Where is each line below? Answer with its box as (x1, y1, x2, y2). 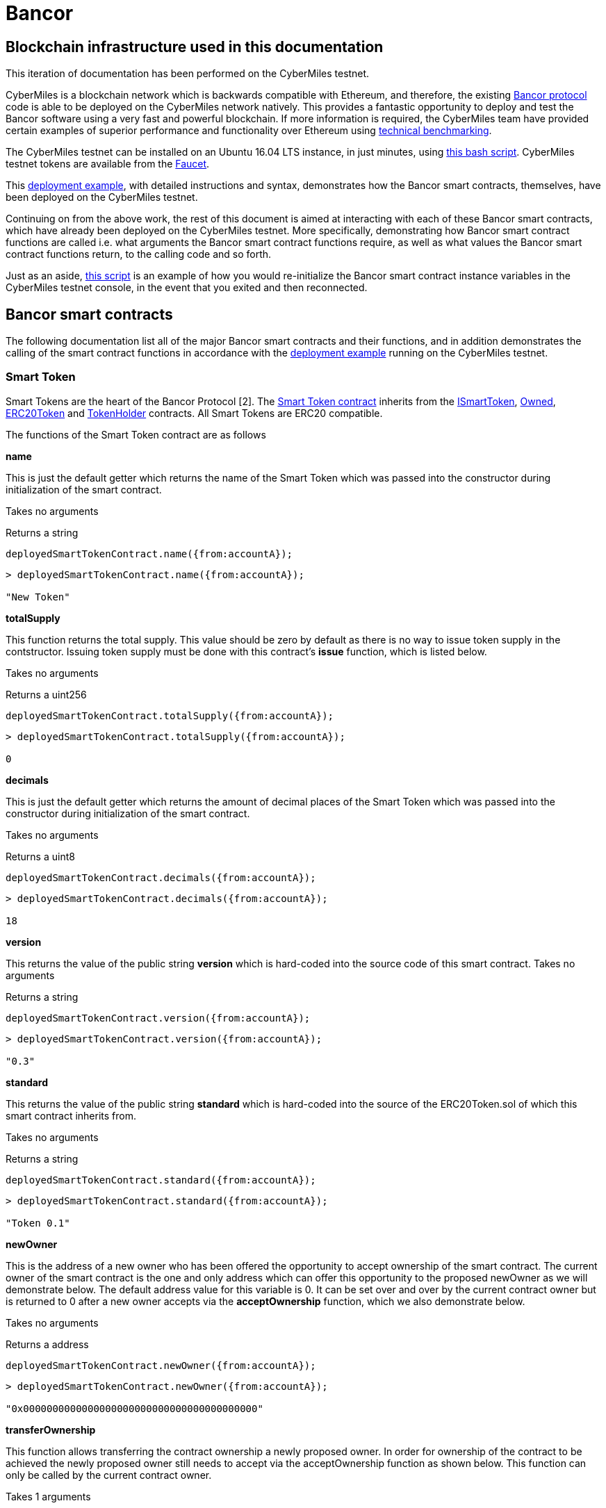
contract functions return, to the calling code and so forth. (6, 248, 272, 261)
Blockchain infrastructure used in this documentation (6, 38, 384, 56)
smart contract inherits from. (6, 1109, 136, 1122)
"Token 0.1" (6, 1217, 70, 1229)
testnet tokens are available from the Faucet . (6, 158, 210, 170)
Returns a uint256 (6, 688, 87, 700)
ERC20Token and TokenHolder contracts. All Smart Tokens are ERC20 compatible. (6, 407, 383, 419)
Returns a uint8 (6, 850, 75, 862)
